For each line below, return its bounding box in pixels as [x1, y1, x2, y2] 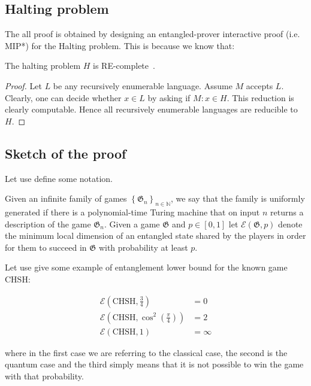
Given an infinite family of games [5, 192, 127, 205]
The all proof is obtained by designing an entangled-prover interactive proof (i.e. [5, 28, 300, 40]
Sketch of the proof [5, 144, 126, 162]
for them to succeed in [5, 241, 87, 253]
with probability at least [98, 241, 188, 253]
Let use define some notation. [5, 172, 113, 184]
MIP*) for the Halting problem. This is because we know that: [5, 39, 235, 51]
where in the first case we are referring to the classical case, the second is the [5, 346, 288, 358]
